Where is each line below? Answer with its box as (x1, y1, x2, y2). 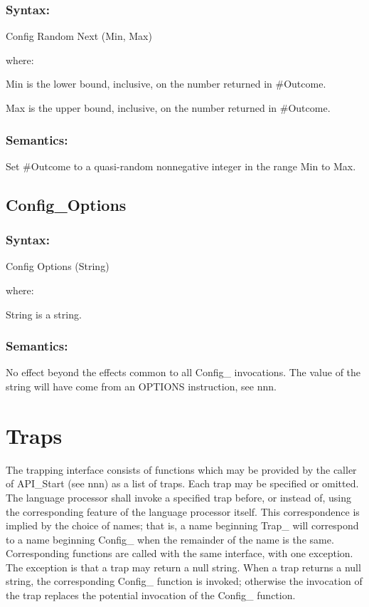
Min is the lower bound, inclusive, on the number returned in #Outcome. (6, 76, 326, 91)
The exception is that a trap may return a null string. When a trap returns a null (6, 559, 361, 574)
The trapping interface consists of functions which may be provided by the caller (6, 462, 357, 477)
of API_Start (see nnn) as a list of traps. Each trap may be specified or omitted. (6, 476, 359, 491)
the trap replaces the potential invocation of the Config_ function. (6, 588, 296, 603)
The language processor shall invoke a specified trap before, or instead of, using (6, 489, 351, 504)
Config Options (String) (6, 259, 109, 274)
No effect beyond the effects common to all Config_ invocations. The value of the (6, 365, 361, 380)
